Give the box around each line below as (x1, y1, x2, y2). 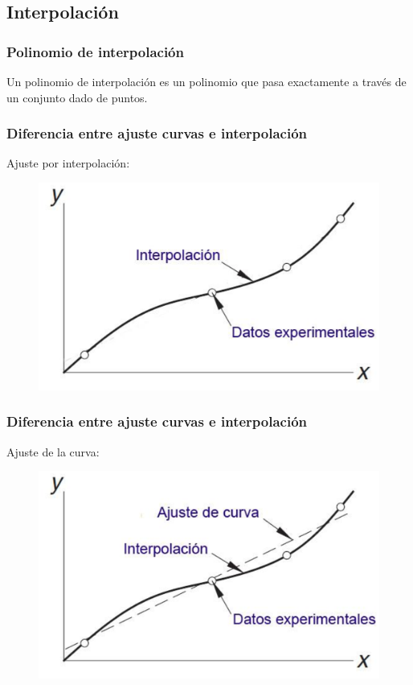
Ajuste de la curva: (6, 443, 100, 460)
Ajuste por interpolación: (6, 155, 130, 171)
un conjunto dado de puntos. (6, 89, 148, 105)
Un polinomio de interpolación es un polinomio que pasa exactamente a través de (6, 73, 407, 89)
